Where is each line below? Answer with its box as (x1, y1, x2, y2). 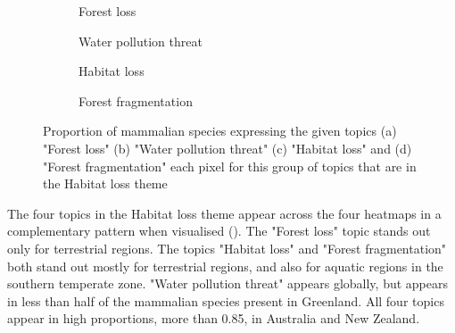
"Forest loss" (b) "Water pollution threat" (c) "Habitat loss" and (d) (43, 138, 412, 157)
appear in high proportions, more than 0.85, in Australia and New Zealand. (7, 309, 420, 328)
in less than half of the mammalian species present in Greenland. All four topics (7, 291, 444, 310)
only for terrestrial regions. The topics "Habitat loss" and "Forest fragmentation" (7, 238, 447, 257)
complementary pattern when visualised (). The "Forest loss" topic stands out (7, 221, 431, 240)
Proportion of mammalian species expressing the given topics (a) (43, 121, 397, 140)
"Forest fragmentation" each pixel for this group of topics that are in (43, 156, 417, 175)
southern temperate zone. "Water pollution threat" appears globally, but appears (7, 274, 449, 293)
